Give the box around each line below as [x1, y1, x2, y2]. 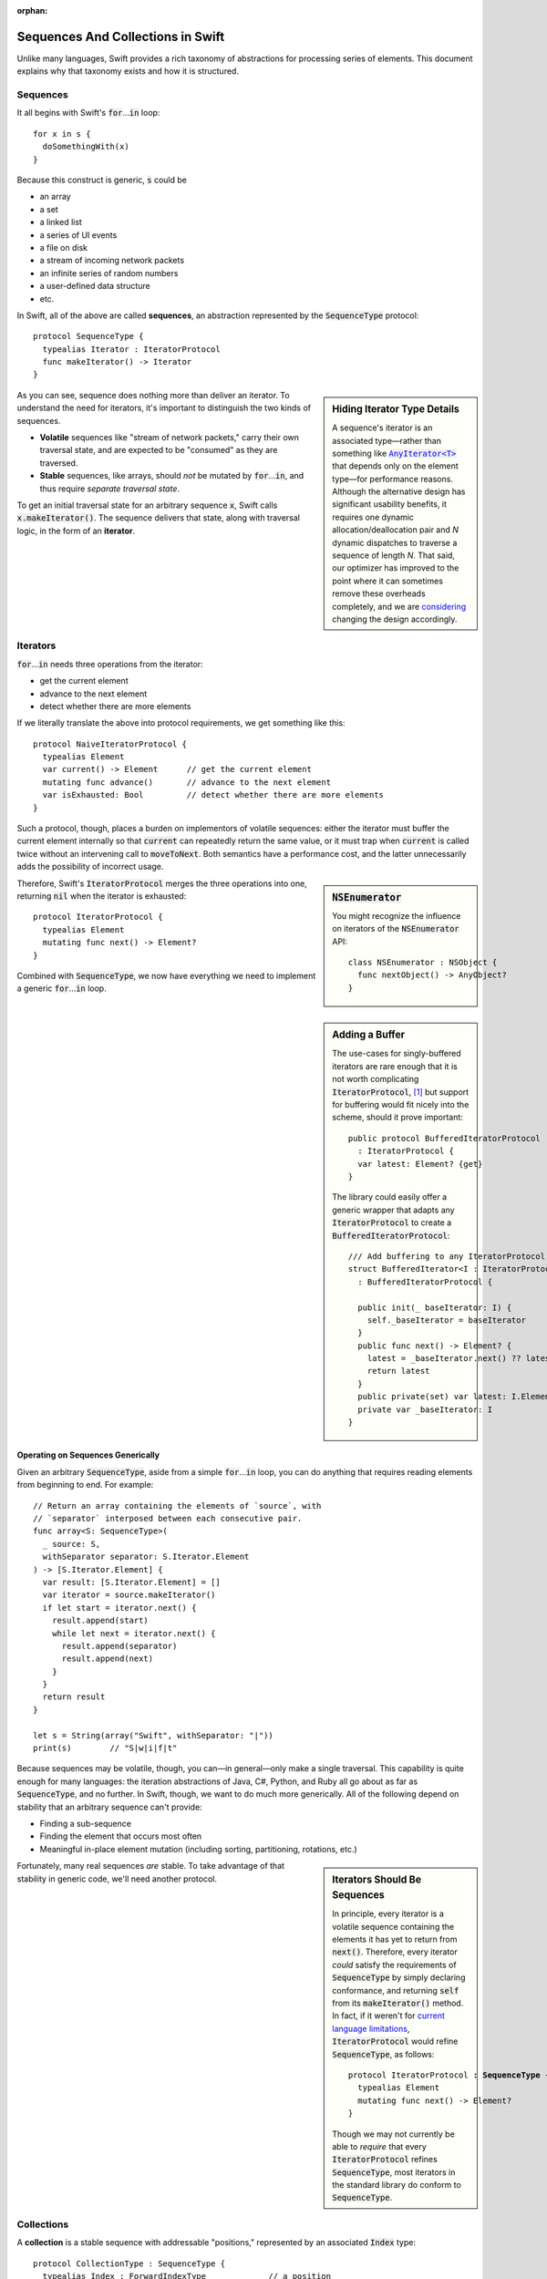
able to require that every [332, 2140, 428, 2151]
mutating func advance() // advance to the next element [42, 777, 332, 788]
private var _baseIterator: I [356, 1404, 492, 1415]
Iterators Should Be [332, 1873, 422, 1886]
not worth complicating [332, 1074, 419, 1085]
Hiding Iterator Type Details [332, 402, 459, 415]
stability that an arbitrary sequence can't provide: [16, 1801, 202, 1812]
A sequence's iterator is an [332, 422, 433, 433]
